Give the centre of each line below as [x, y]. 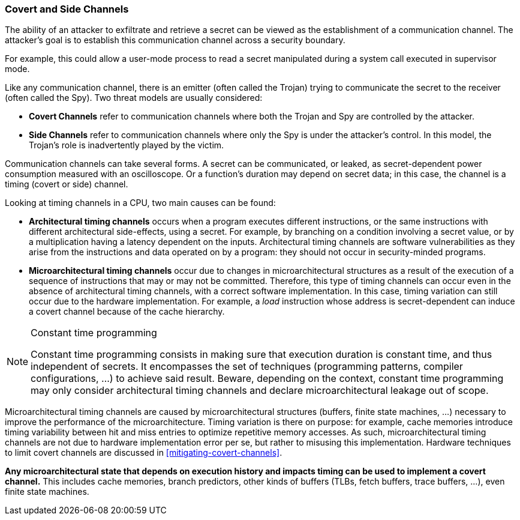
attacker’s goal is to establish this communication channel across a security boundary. [175, 40]
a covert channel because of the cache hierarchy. [127, 312]
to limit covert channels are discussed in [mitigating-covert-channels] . [144, 453]
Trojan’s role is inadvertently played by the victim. [127, 145]
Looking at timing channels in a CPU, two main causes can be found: [140, 203]
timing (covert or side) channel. [67, 184]
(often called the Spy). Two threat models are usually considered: [134, 98]
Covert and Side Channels [67, 9]
